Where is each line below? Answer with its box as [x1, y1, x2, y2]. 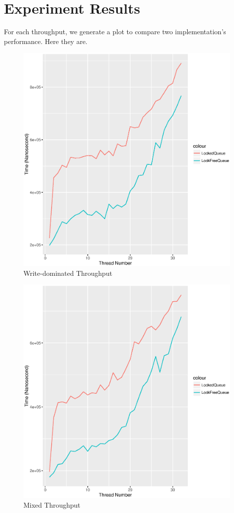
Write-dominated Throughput [23, 268, 113, 278]
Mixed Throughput [23, 499, 80, 510]
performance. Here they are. [4, 36, 88, 46]
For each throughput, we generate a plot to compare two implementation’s [4, 26, 226, 37]
